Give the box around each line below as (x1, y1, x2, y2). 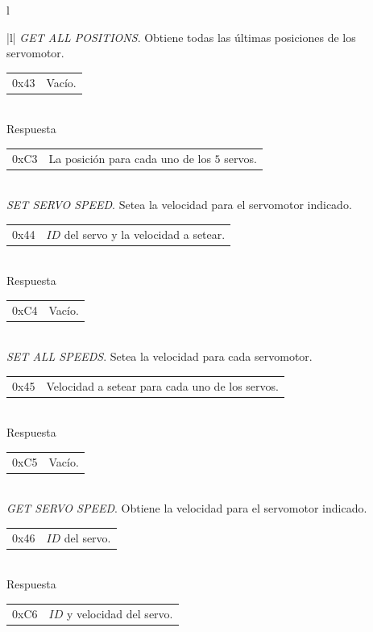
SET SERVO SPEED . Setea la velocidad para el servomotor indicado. (6, 196, 352, 213)
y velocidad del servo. (66, 605, 173, 622)
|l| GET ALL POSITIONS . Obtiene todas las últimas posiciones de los (6, 28, 356, 45)
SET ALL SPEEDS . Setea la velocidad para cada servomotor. (6, 348, 313, 365)
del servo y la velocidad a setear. (64, 225, 226, 242)
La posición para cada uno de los (48, 149, 211, 166)
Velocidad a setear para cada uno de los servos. (46, 377, 279, 394)
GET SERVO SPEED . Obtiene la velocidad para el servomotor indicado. (6, 500, 367, 517)
